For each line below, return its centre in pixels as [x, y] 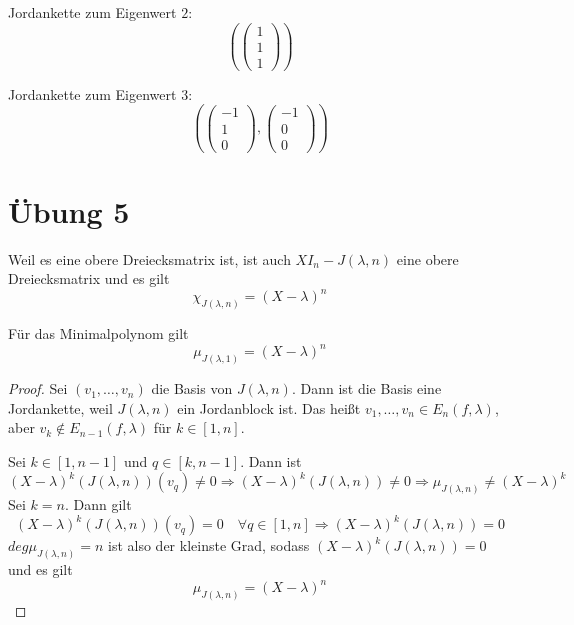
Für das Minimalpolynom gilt [98, 333]
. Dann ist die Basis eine [366, 388]
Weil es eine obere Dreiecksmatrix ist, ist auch [149, 258]
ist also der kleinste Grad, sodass [209, 545]
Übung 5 [69, 210]
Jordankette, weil [60, 407]
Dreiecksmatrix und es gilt [89, 278]
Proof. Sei [38, 388]
